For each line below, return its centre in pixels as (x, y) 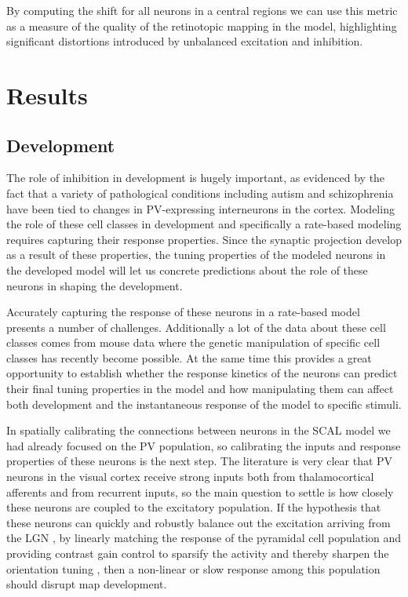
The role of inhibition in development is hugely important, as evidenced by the (196, 178)
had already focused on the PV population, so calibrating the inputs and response (204, 445)
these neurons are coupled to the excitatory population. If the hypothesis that (194, 507)
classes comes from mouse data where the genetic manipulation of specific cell (193, 342)
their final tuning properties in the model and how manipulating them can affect (200, 389)
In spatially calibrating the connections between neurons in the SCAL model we (199, 430)
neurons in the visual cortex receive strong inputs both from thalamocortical (190, 477)
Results (47, 95)
